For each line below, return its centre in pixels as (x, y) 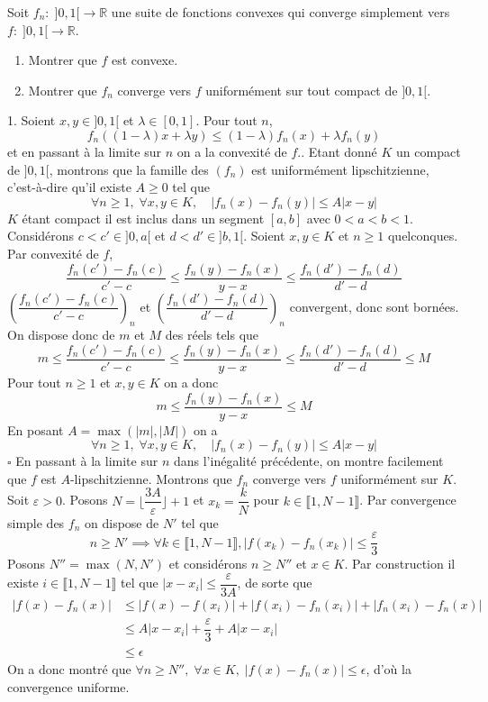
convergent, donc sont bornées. (374, 306)
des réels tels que (212, 335)
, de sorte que (275, 583)
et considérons (208, 564)
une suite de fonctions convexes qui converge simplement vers (280, 12)
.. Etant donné (337, 151)
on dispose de (122, 522)
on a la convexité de (232, 151)
